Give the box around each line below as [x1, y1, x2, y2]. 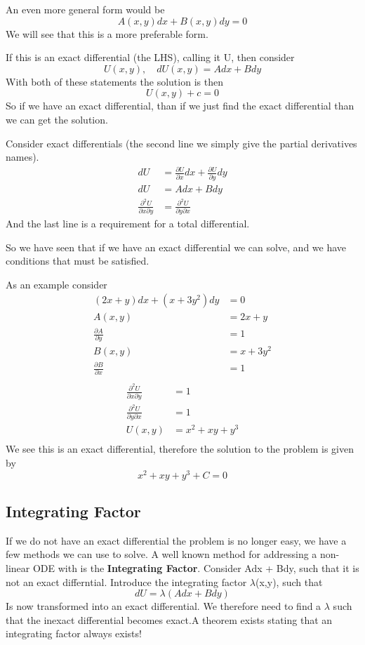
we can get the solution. [6, 112, 108, 126]
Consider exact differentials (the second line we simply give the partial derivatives [6, 135, 357, 150]
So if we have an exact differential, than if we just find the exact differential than [6, 98, 354, 113]
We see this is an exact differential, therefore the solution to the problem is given [6, 441, 354, 456]
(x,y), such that [255, 574, 323, 589]
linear [6, 561, 30, 575]
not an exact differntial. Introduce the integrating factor [6, 574, 247, 589]
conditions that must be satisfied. [6, 253, 150, 268]
